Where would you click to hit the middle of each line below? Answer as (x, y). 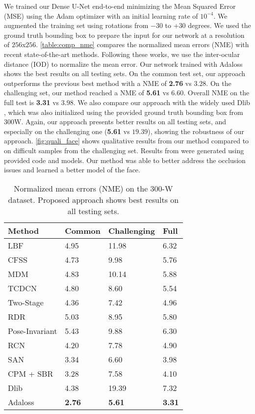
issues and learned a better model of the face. (72, 170)
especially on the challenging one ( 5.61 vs (67, 131)
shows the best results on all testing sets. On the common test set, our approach (125, 73)
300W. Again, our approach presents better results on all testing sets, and (115, 122)
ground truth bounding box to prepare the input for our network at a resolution (124, 35)
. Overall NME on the (217, 93)
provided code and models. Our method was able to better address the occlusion (125, 160)
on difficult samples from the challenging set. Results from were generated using (124, 150)
